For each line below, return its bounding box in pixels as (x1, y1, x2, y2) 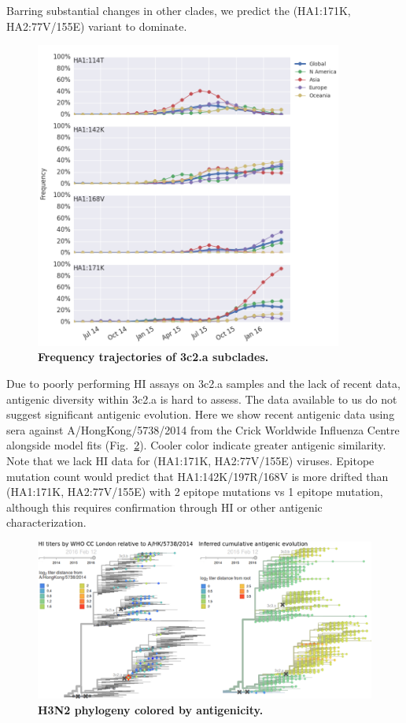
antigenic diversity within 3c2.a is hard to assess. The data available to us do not (6, 390, 397, 407)
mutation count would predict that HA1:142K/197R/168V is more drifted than (6, 468, 389, 484)
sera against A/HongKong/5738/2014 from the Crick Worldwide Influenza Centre (6, 421, 400, 438)
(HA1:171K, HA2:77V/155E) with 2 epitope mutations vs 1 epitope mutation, (6, 483, 383, 500)
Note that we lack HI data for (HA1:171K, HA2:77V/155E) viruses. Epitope (6, 452, 375, 468)
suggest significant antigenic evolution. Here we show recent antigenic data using (6, 406, 395, 423)
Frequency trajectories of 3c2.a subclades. (38, 348, 269, 365)
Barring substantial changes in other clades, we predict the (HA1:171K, (6, 2, 351, 18)
